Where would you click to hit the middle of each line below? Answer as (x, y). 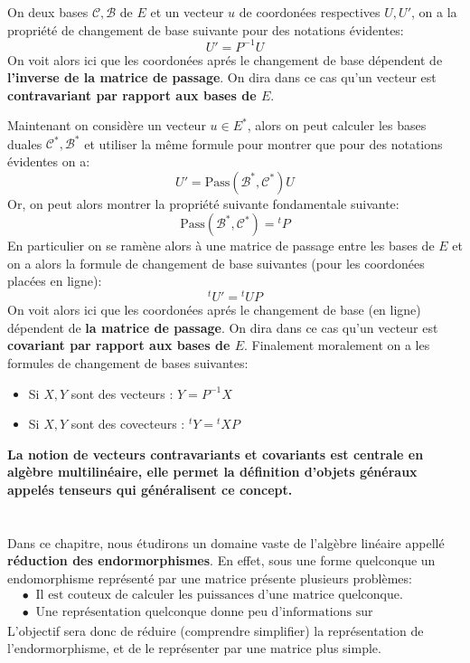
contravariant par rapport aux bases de (132, 95)
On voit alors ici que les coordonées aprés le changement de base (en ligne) (214, 310)
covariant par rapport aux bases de (119, 345)
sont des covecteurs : (128, 424)
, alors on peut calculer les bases (337, 125)
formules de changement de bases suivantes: (128, 362)
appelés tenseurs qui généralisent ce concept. (150, 489)
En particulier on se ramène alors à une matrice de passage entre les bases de (221, 246)
